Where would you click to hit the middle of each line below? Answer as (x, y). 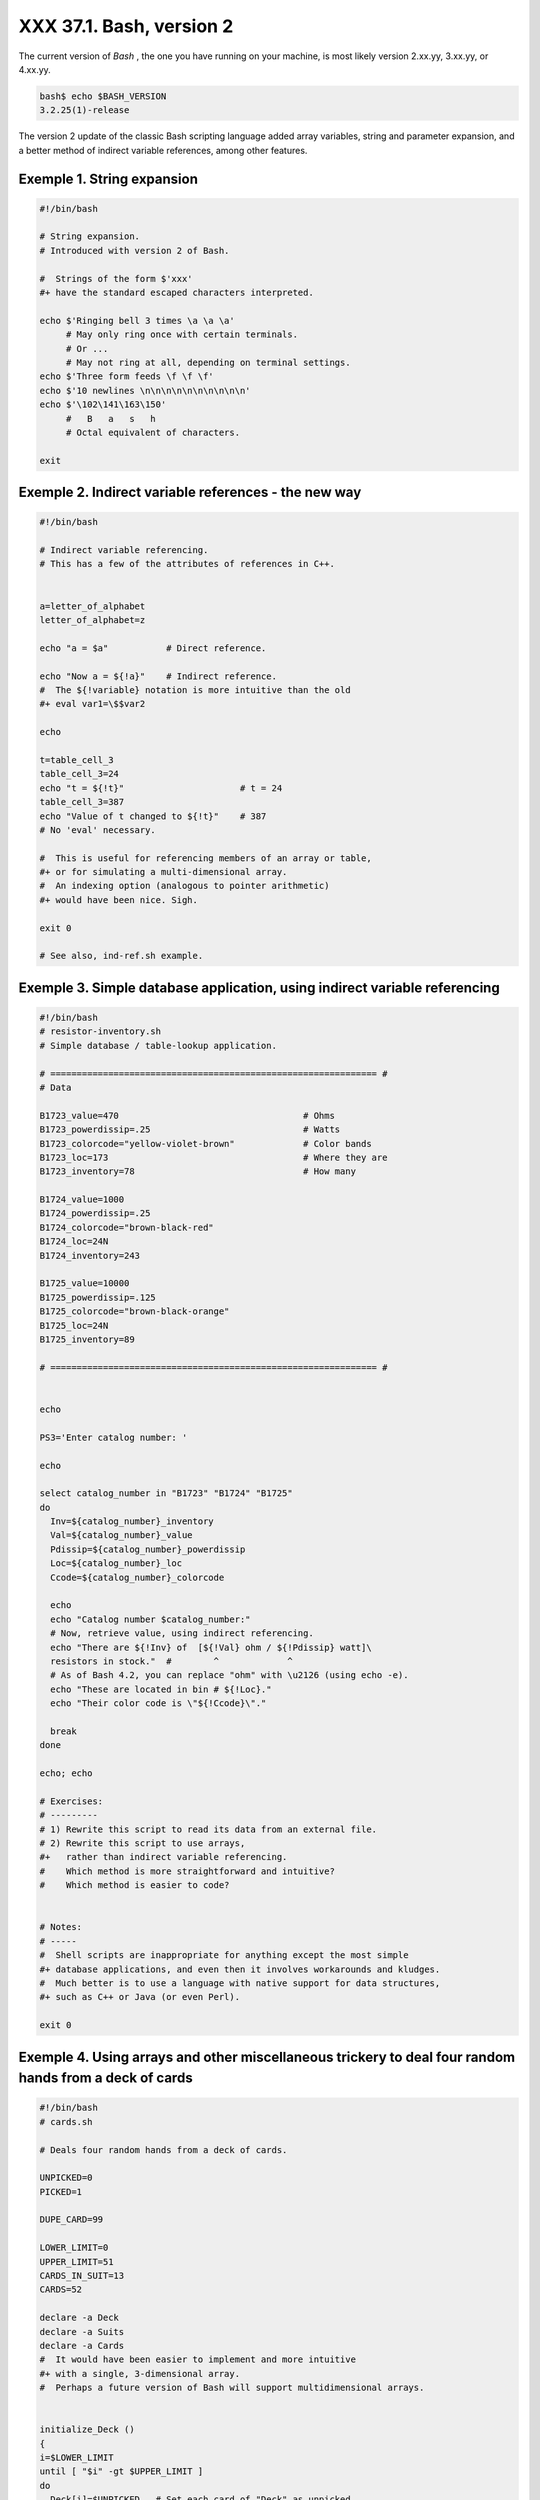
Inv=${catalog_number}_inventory (132, 1521)
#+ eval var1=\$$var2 (92, 704)
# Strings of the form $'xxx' (116, 278)
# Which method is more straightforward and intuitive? (187, 1871)
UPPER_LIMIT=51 (76, 2261)
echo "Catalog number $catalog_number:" (150, 1619)
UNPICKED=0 (66, 2178)
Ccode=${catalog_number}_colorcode (137, 1577)
